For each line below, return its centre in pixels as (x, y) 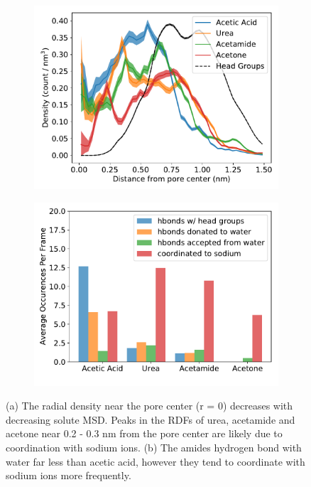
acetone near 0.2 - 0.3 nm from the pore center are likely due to (144, 433)
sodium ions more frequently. (69, 475)
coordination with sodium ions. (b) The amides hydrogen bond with (154, 447)
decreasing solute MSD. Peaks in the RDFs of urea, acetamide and (151, 419)
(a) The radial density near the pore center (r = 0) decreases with (149, 406)
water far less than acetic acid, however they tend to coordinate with (155, 461)
